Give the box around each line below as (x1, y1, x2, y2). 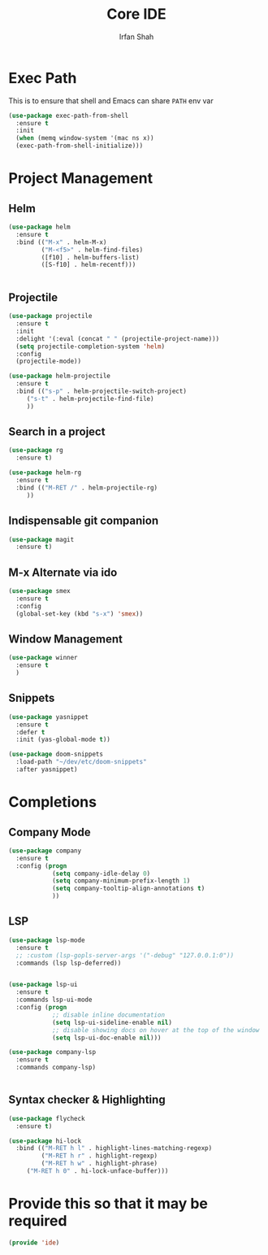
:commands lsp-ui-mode (15, 996, 93, 1004)
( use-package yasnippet (8, 712, 89, 721)
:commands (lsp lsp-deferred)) (15, 959, 122, 967)
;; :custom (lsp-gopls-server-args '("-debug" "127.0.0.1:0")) (15, 951, 234, 960)
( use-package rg (8, 447, 63, 455)
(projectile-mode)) (15, 357, 82, 366)
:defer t (15, 728, 45, 736)
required (8, 1212, 67, 1231)
